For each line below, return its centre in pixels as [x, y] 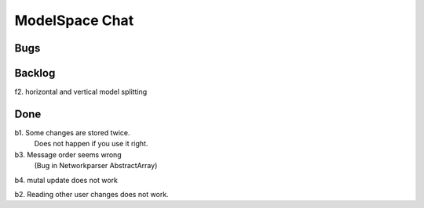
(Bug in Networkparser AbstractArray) [96, 166]
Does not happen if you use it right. [91, 144]
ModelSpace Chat [74, 20]
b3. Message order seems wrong [68, 154]
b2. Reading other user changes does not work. [91, 194]
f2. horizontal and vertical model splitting [81, 92]
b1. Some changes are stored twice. [72, 132]
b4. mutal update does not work [66, 180]
